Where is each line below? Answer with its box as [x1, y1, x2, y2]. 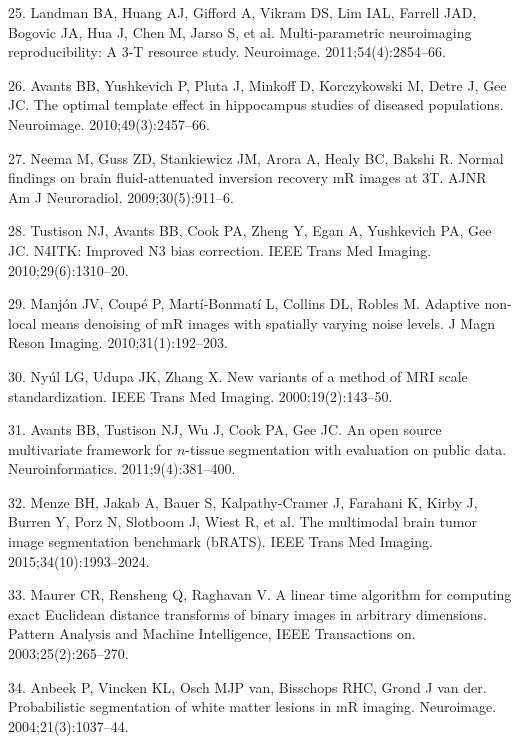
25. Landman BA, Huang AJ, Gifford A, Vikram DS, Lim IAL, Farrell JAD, [8, 2, 477, 22]
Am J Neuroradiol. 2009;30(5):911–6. [8, 186, 234, 207]
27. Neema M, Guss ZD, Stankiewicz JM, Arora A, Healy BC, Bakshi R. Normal [8, 147, 504, 168]
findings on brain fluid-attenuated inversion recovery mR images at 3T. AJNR [8, 167, 487, 188]
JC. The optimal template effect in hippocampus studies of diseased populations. [8, 94, 504, 115]
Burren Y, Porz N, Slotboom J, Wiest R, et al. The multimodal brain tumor [8, 511, 477, 532]
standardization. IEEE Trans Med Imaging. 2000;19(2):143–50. [8, 385, 393, 406]
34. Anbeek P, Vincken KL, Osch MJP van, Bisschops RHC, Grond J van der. [8, 676, 487, 697]
